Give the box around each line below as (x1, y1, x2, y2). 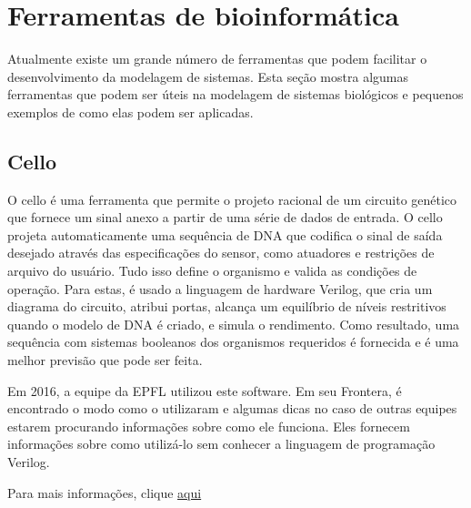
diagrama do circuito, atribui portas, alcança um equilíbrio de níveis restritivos (7, 297, 446, 316)
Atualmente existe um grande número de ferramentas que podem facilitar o (7, 49, 427, 68)
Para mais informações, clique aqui (7, 483, 202, 502)
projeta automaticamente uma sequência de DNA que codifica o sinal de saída (7, 225, 443, 244)
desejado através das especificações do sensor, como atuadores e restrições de (7, 243, 435, 262)
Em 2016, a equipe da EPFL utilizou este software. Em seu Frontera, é (7, 381, 402, 400)
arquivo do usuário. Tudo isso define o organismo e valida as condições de (7, 261, 417, 280)
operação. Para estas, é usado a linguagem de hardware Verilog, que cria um (7, 279, 433, 298)
